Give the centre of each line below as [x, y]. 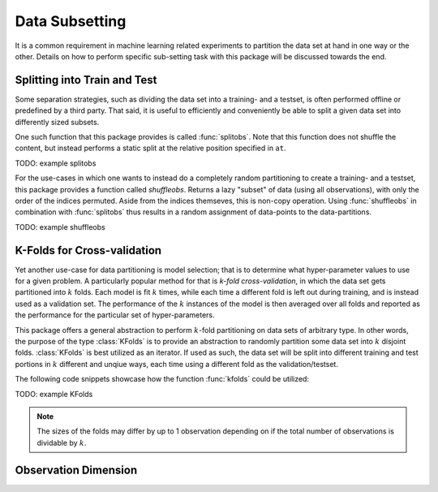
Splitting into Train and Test [86, 80]
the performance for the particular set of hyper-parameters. [115, 315]
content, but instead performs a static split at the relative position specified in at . [150, 148]
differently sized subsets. [57, 122]
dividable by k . [62, 442]
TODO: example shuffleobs [60, 227]
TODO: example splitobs [56, 163]
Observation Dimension [76, 470]
